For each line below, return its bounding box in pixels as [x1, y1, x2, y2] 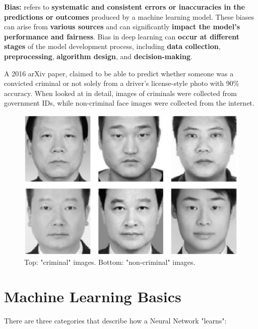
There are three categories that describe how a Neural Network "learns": [4, 315, 227, 326]
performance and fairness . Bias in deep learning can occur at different [4, 31, 240, 41]
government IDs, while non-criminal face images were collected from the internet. [4, 98, 254, 108]
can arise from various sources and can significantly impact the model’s [4, 21, 240, 32]
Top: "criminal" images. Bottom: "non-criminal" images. [24, 256, 196, 267]
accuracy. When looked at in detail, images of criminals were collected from [4, 87, 237, 98]
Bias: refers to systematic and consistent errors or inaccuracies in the [4, 2, 245, 12]
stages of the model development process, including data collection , [4, 41, 221, 52]
